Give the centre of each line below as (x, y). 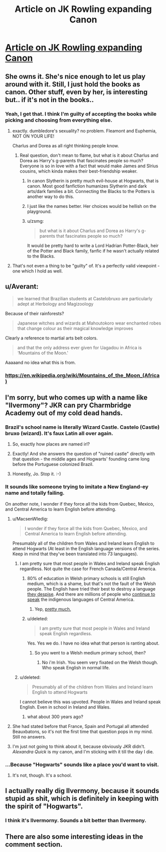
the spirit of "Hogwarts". (44, 807)
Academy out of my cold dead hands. (64, 413)
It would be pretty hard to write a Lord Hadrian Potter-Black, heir (93, 245)
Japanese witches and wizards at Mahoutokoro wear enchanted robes (89, 323)
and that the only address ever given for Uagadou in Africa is (80, 347)
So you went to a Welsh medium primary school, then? (90, 653)
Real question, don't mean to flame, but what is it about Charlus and (89, 155)
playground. (39, 211)
